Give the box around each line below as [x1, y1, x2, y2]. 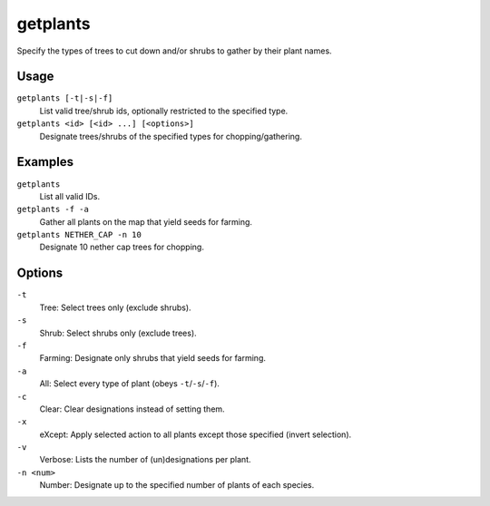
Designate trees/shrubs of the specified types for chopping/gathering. [39, 131, 303, 141]
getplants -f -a [16, 204, 90, 215]
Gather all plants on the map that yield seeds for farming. [39, 216, 253, 227]
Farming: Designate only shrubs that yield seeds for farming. [39, 353, 267, 364]
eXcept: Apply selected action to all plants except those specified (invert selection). [39, 429, 352, 440]
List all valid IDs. [39, 190, 101, 201]
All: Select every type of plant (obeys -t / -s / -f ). [39, 378, 220, 389]
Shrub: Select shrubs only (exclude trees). [39, 327, 197, 338]
